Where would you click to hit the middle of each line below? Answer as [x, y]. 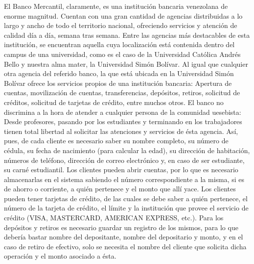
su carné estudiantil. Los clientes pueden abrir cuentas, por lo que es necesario [121, 170]
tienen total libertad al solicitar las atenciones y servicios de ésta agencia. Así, [121, 131]
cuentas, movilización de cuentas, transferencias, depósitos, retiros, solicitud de [122, 92]
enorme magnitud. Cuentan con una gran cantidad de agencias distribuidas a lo [123, 15]
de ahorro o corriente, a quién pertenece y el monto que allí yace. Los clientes [120, 189]
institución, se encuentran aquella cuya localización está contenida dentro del [119, 44]
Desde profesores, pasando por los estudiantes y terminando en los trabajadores [123, 121]
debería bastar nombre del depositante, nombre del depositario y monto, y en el [124, 237]
